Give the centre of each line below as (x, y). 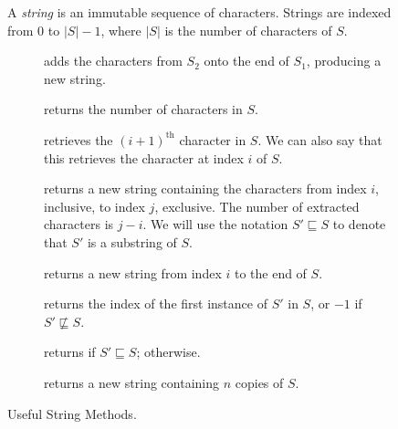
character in (213, 139)
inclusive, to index (94, 206)
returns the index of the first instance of (156, 303)
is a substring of (132, 241)
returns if (70, 352)
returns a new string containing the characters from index (205, 188)
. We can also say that (320, 139)
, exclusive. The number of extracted (257, 206)
